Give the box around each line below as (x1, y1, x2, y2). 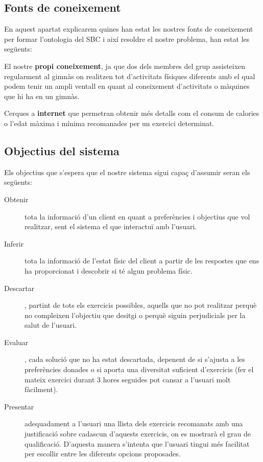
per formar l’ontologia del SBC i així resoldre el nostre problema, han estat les (4, 33, 250, 44)
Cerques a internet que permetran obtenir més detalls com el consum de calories (4, 108, 259, 118)
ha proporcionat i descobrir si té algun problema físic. (25, 265, 193, 276)
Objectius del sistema (4, 142, 119, 158)
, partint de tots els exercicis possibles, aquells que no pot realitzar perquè (25, 300, 257, 310)
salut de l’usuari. (25, 320, 77, 330)
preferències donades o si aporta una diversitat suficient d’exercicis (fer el (25, 364, 254, 375)
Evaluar (4, 336, 29, 347)
